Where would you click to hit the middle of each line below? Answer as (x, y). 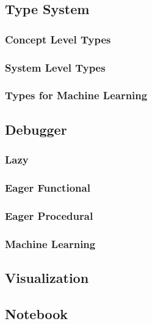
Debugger (36, 129)
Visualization (47, 277)
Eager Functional (48, 187)
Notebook (37, 313)
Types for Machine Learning (76, 95)
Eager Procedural (49, 215)
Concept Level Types (58, 39)
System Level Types (55, 67)
